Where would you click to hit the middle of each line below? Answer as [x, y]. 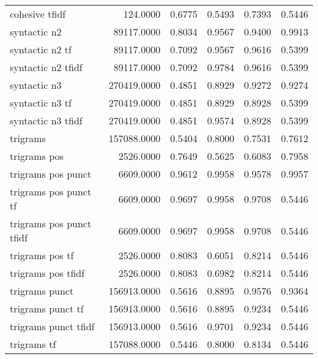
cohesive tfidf [38, 14]
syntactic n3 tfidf [46, 120]
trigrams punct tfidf [52, 326]
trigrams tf [33, 344]
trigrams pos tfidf [47, 273]
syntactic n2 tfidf [46, 67]
